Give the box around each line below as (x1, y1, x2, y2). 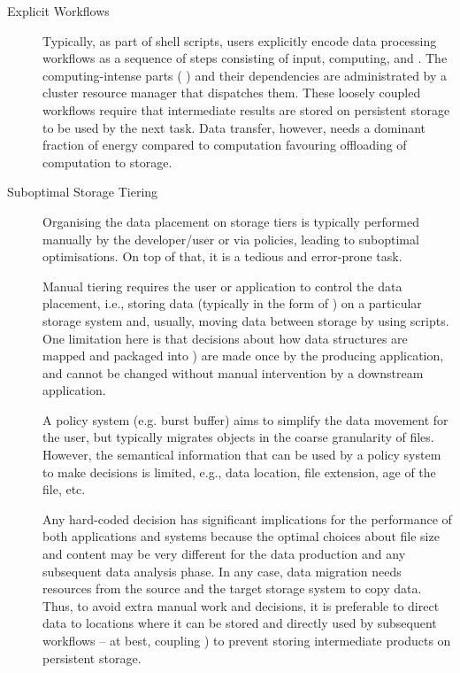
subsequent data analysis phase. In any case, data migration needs (42, 561, 402, 580)
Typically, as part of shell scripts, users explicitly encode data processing (42, 31, 437, 50)
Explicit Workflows (7, 2, 110, 19)
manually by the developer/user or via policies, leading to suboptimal (42, 229, 419, 248)
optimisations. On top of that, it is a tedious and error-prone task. (42, 247, 402, 266)
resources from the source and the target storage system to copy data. (42, 579, 422, 598)
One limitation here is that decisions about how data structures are (42, 329, 408, 347)
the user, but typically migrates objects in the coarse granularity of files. (42, 428, 434, 446)
